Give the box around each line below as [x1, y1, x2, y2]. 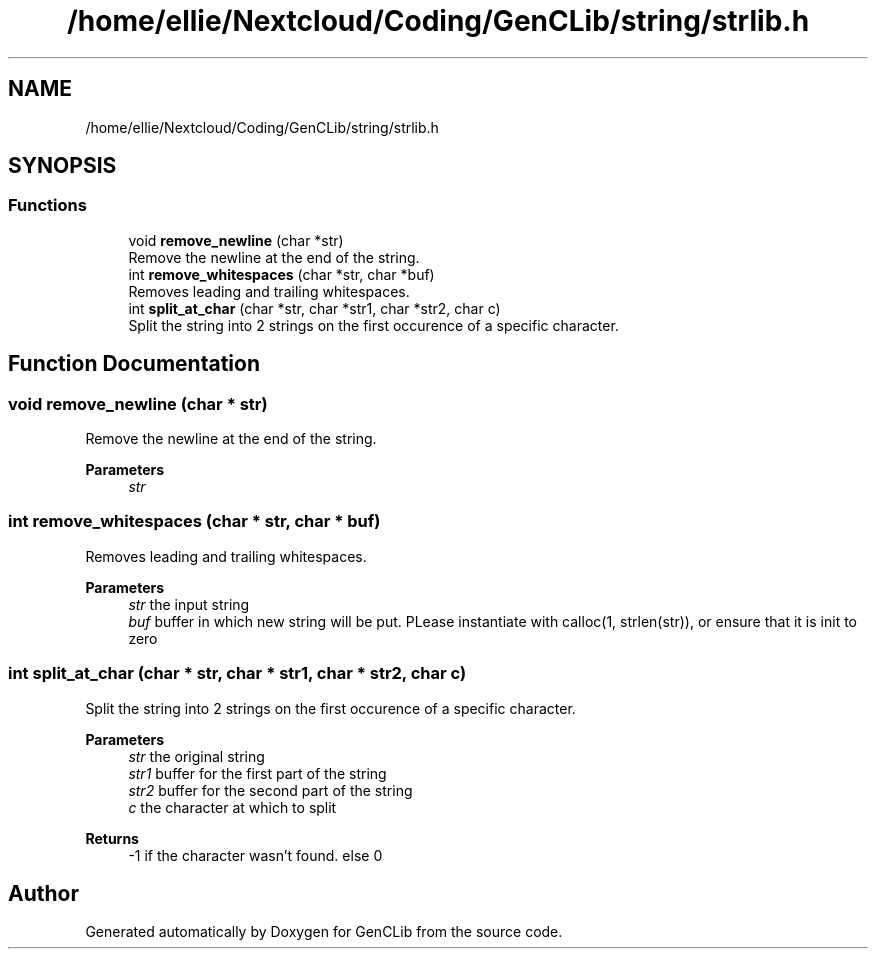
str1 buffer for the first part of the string [128, 764, 387, 782]
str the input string [128, 595, 250, 613]
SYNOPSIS [8, 153, 117, 179]
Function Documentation [8, 351, 260, 377]
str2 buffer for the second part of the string [128, 781, 413, 799]
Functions [8, 195, 87, 216]
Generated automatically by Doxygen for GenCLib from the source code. [85, 923, 563, 941]
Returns [85, 829, 139, 847]
